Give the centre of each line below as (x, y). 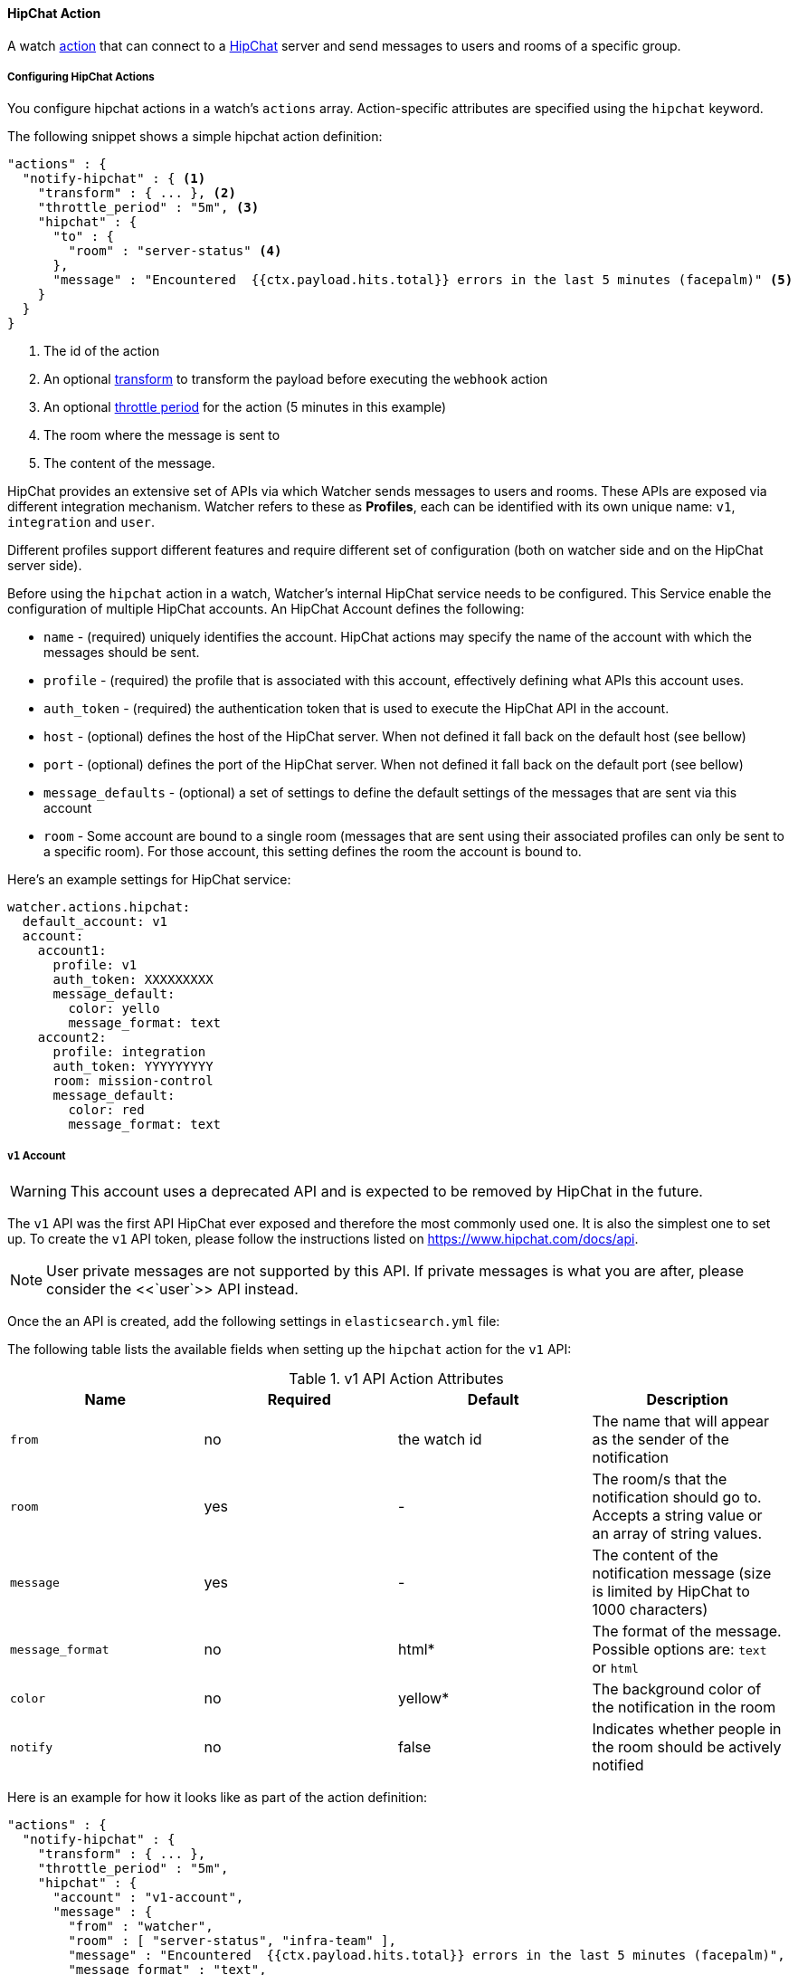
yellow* (424, 1698)
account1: (72, 951)
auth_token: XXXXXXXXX (133, 980)
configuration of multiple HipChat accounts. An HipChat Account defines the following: (266, 609)
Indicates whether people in (687, 1729)
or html (615, 1668)
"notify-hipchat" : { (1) (114, 179)
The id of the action (102, 351)
